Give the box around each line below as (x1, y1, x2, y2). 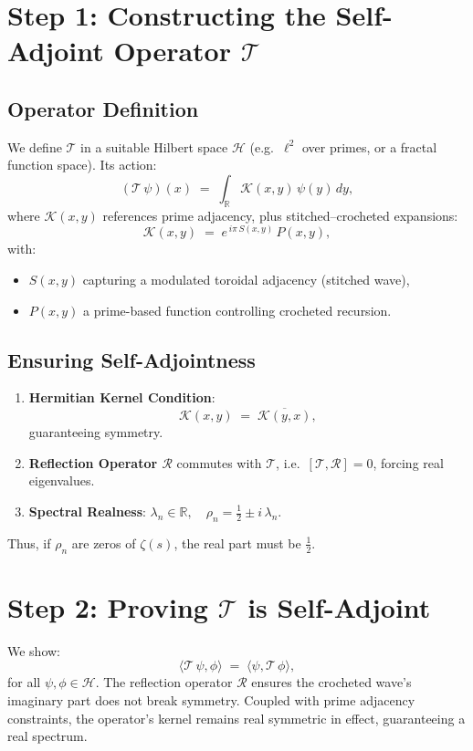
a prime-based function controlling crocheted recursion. (83, 300, 392, 319)
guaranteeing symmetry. (28, 422, 163, 442)
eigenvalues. (28, 471, 95, 490)
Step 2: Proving (7, 588, 208, 625)
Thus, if (7, 533, 51, 552)
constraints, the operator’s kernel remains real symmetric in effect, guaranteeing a (7, 708, 466, 727)
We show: (7, 641, 61, 660)
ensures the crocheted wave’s (251, 673, 412, 692)
